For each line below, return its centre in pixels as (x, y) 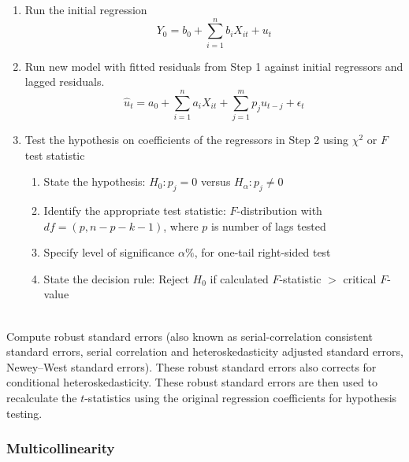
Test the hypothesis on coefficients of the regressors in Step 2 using (186, 140)
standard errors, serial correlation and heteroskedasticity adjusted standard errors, (205, 351)
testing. (24, 413)
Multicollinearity (61, 448)
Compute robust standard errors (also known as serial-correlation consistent (190, 336)
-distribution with (279, 211)
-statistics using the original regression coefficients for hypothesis (241, 397)
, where (181, 225)
